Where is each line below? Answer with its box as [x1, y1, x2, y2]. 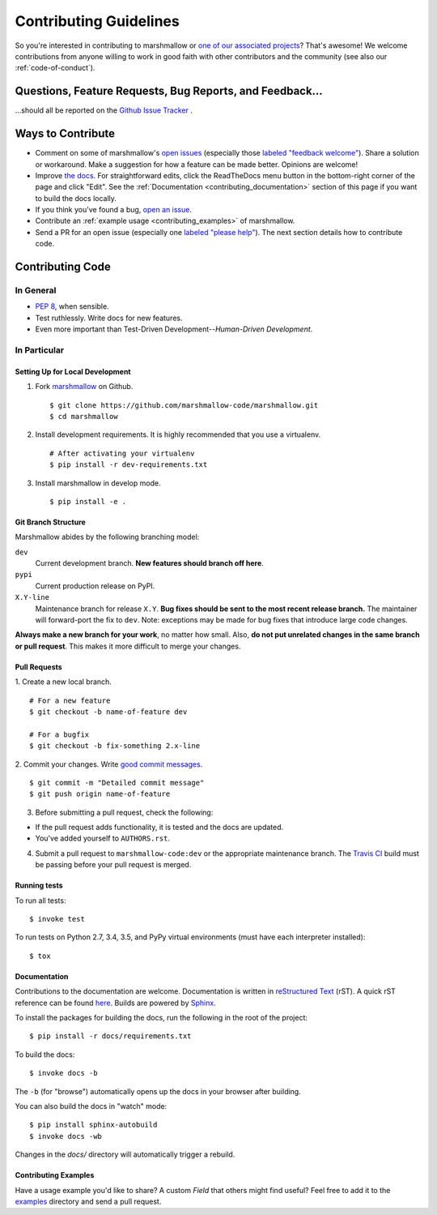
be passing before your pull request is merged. [35, 860, 192, 870]
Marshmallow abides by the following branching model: [15, 532, 200, 542]
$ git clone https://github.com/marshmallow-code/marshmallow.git [49, 400, 319, 409]
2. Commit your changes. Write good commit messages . [15, 759, 203, 769]
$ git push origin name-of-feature [29, 789, 171, 798]
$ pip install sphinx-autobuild [29, 1120, 158, 1130]
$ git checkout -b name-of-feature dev [29, 707, 188, 717]
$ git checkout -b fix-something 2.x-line [29, 742, 201, 751]
